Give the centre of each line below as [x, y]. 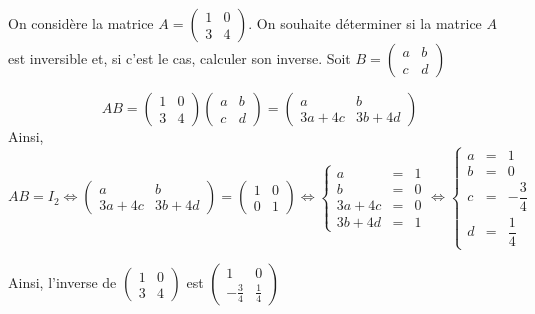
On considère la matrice [81, 23]
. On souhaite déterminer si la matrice [365, 23]
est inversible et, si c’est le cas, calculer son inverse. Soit [179, 58]
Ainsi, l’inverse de [62, 282]
